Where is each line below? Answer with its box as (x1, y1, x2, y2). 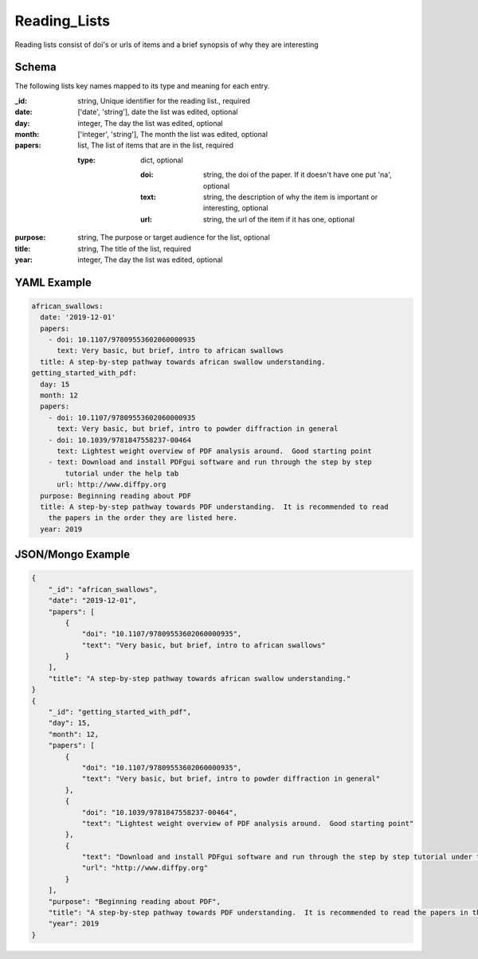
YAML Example (14, 276, 92, 289)
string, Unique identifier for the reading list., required (77, 96, 251, 105)
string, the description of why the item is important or (203, 192, 378, 202)
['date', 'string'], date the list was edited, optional (77, 108, 238, 117)
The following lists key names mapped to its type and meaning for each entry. (14, 81, 270, 91)
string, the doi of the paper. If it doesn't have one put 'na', (203, 170, 392, 179)
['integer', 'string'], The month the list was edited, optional (77, 130, 268, 139)
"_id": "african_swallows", (48, 585, 159, 593)
